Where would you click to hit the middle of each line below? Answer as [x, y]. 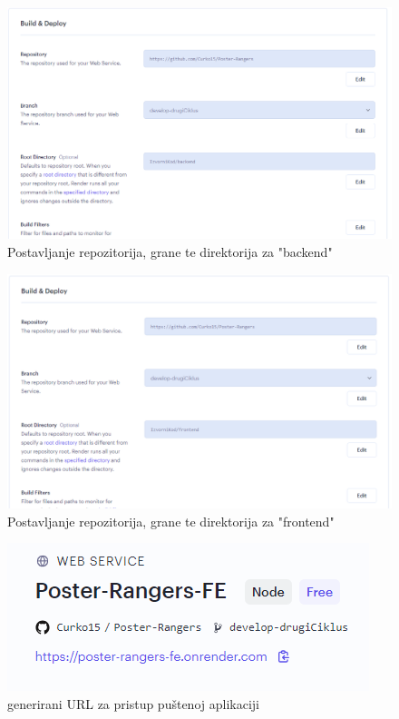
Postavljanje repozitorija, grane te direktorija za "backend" [170, 252]
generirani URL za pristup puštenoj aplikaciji [133, 703]
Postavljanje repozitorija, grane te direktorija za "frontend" [171, 521]
